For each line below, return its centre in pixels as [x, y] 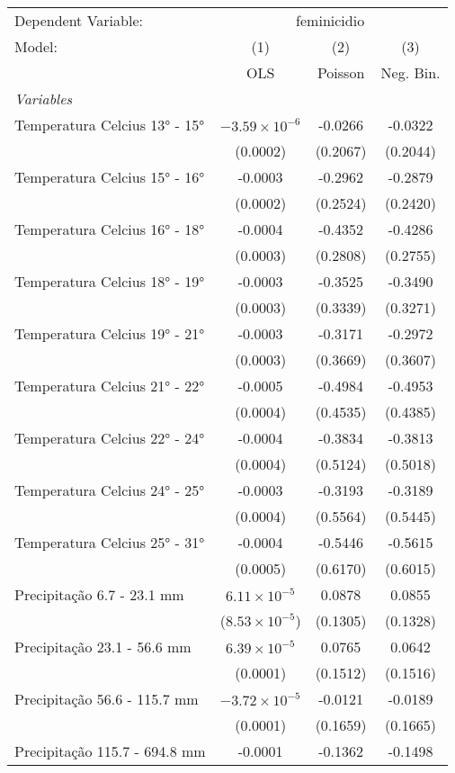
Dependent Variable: [79, 20]
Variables [44, 99]
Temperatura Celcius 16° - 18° [110, 229]
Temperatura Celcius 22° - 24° [110, 438]
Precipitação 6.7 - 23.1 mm [99, 594]
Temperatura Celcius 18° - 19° [110, 281]
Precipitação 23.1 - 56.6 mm [103, 647]
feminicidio [330, 20]
